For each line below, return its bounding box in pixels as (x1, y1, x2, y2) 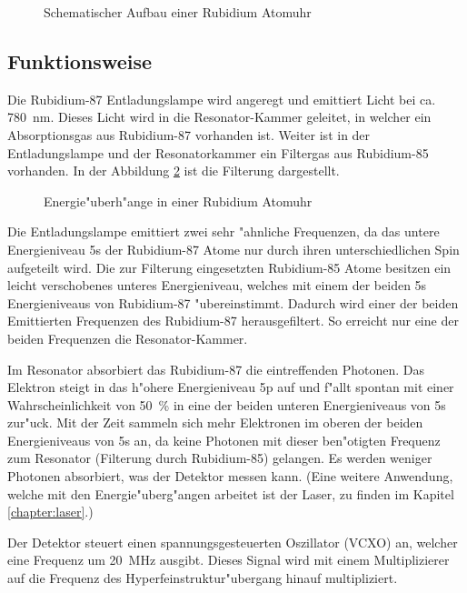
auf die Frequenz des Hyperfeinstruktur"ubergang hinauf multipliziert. (7, 568, 398, 588)
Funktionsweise (7, 46, 153, 75)
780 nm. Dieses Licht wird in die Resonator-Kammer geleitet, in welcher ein (7, 107, 432, 126)
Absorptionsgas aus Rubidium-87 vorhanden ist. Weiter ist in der (7, 125, 371, 144)
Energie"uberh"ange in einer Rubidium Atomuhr (44, 191, 313, 210)
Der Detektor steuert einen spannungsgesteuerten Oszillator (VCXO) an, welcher (7, 532, 458, 551)
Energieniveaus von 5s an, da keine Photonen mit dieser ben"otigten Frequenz (7, 430, 441, 449)
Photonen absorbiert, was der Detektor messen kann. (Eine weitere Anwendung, (7, 467, 453, 486)
